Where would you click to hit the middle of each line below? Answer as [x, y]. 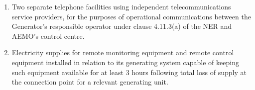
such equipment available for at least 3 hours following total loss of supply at [129, 72]
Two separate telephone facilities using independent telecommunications [121, 6]
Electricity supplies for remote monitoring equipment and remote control [123, 52]
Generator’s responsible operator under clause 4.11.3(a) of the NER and [122, 26]
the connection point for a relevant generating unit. [90, 82]
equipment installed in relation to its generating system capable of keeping [125, 62]
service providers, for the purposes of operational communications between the [131, 16]
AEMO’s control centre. [48, 36]
